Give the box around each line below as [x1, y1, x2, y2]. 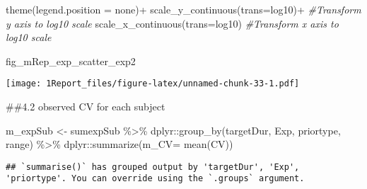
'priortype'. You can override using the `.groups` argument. [6, 173, 305, 184]
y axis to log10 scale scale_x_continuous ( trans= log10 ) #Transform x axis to [6, 16, 339, 30]
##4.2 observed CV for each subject [6, 99, 165, 114]
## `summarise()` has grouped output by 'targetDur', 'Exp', [6, 161, 300, 172]
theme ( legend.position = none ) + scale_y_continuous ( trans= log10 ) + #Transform [6, 2, 361, 16]
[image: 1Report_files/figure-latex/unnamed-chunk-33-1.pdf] [6, 79, 300, 89]
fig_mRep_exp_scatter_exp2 [6, 53, 136, 68]
